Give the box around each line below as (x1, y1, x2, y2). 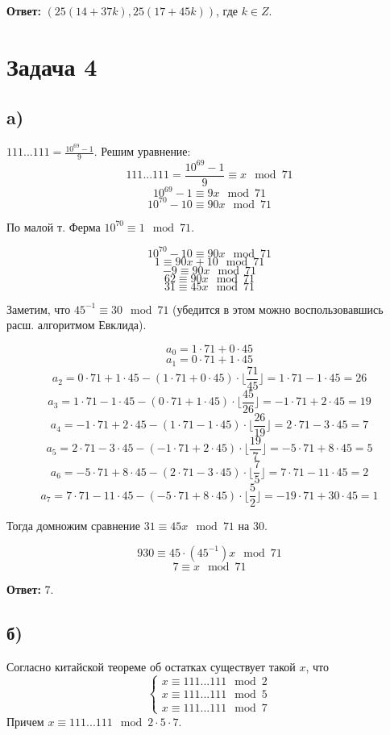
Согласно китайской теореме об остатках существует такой (6, 658, 296, 674)
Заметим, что (6, 300, 71, 317)
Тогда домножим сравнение (6, 517, 141, 534)
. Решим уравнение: (93, 143, 191, 160)
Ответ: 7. (6, 580, 54, 597)
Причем (6, 712, 44, 729)
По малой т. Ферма (6, 218, 101, 235)
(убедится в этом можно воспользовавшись (172, 300, 384, 317)
